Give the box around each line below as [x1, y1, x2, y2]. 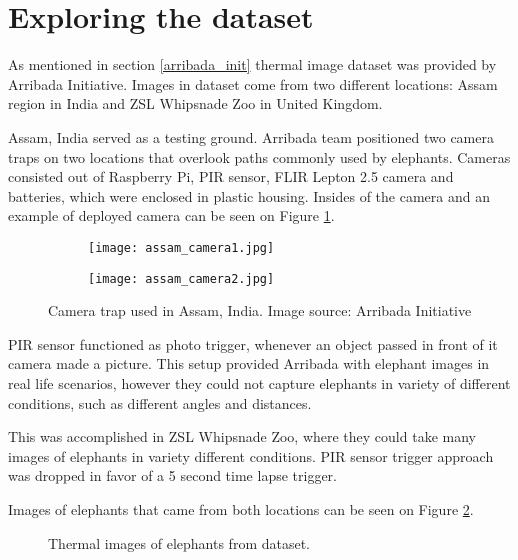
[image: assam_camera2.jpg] [88, 271, 275, 286]
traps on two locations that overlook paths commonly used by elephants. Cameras [8, 146, 511, 167]
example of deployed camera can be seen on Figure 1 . [8, 205, 335, 226]
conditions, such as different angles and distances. [8, 392, 312, 413]
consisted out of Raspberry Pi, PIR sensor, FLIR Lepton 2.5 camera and [8, 166, 454, 187]
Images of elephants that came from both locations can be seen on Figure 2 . [8, 498, 474, 519]
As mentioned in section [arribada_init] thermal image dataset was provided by [8, 54, 497, 75]
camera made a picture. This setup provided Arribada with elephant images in [8, 353, 490, 374]
